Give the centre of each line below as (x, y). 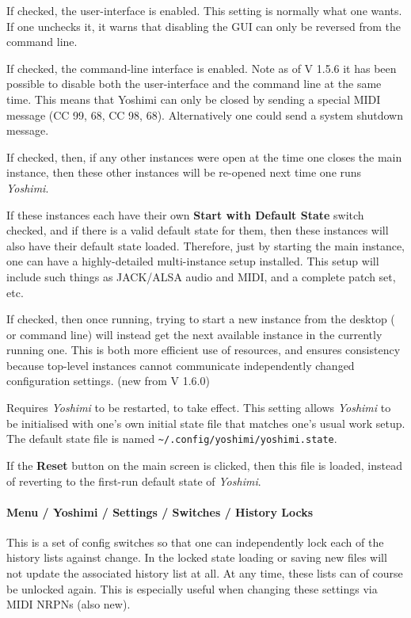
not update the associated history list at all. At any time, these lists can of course (205, 573)
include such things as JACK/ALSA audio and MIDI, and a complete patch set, (201, 276)
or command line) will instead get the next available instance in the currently (194, 334)
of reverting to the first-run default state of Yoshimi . (134, 481)
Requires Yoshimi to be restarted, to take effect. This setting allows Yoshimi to (199, 408)
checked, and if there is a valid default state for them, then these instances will (198, 230)
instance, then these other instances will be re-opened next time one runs (184, 172)
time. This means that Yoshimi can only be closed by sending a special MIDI (194, 99)
